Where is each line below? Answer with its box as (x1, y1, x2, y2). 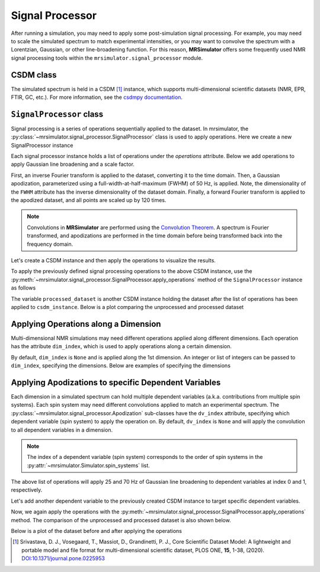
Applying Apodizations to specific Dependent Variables (11, 377, 221, 387)
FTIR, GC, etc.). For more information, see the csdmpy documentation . (11, 94, 183, 101)
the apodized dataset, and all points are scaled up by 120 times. (11, 197, 167, 204)
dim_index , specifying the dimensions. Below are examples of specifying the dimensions (11, 362, 231, 369)
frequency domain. (27, 240, 73, 248)
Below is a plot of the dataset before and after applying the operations (11, 528, 182, 535)
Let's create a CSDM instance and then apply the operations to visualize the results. (11, 257, 216, 263)
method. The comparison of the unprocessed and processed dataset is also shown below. (11, 516, 231, 523)
